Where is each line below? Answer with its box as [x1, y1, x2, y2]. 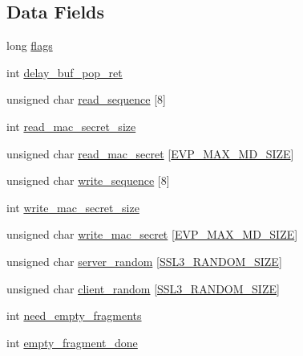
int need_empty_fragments [6, 307, 142, 324]
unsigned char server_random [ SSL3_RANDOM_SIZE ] [6, 252, 282, 269]
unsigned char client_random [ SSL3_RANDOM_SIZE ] [6, 280, 280, 297]
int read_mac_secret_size [6, 117, 136, 134]
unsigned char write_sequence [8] [6, 172, 170, 189]
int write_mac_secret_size [6, 198, 139, 215]
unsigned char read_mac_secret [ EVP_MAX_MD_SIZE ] [6, 145, 294, 162]
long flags [6, 37, 53, 54]
